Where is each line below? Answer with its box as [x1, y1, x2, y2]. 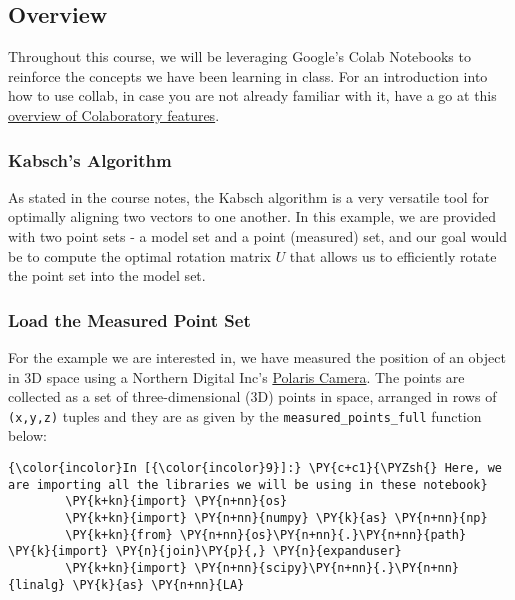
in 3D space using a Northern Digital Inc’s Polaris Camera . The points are [8, 366, 465, 387]
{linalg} [8, 577, 66, 592]
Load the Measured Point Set [8, 307, 251, 332]
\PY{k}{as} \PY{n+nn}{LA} [72, 577, 245, 592]
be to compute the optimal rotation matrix [8, 245, 271, 266]
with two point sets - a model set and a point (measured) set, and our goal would [8, 225, 507, 246]
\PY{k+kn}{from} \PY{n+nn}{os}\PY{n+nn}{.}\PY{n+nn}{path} [65, 527, 467, 542]
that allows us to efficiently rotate [289, 245, 497, 266]
